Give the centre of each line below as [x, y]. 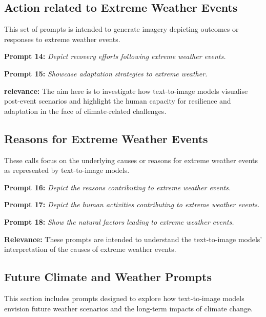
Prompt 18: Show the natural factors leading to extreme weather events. [119, 221]
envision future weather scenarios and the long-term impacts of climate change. [128, 308]
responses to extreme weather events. [62, 39]
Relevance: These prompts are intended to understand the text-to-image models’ [133, 239]
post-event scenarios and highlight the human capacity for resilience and [118, 101]
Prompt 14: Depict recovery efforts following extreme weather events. [115, 56]
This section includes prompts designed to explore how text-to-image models [124, 298]
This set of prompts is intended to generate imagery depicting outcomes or [121, 29]
